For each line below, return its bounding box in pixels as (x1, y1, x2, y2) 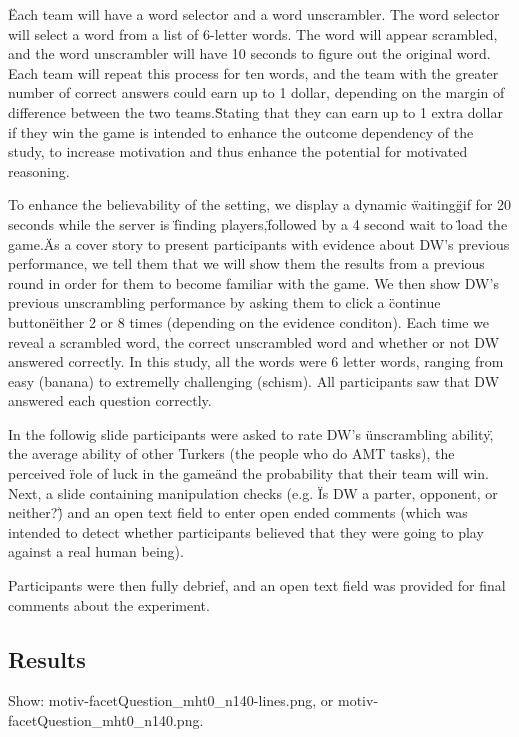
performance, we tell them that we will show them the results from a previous (8, 253, 485, 274)
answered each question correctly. (8, 390, 212, 411)
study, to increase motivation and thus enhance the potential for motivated (8, 141, 468, 162)
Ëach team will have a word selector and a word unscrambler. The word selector (8, 4, 500, 24)
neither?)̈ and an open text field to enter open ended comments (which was (8, 502, 468, 523)
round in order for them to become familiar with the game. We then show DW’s (8, 272, 499, 293)
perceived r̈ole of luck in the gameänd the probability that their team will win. (8, 463, 489, 484)
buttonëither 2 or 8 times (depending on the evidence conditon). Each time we (8, 311, 490, 332)
